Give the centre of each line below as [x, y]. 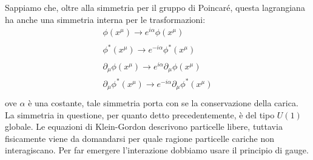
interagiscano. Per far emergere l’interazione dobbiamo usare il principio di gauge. [157, 150]
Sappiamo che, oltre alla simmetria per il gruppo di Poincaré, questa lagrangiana [155, 7]
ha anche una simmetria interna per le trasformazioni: [105, 19]
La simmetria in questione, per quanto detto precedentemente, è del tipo [140, 114]
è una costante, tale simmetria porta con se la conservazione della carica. [163, 103]
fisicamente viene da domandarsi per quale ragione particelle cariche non [140, 138]
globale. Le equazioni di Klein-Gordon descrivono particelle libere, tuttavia [144, 126]
